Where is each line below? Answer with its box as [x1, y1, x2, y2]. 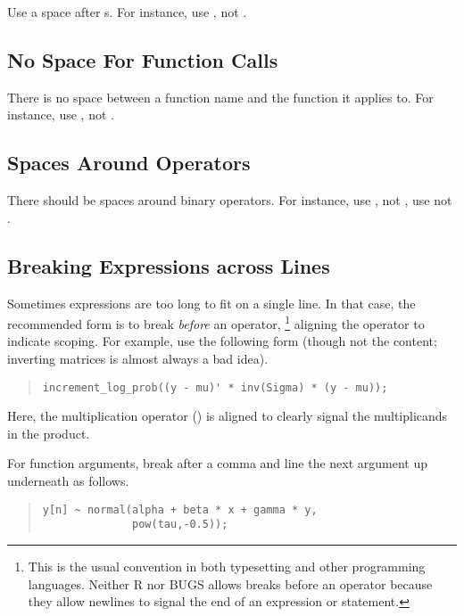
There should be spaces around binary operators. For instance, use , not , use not [7, 191, 452, 209]
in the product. [7, 423, 90, 442]
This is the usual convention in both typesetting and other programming [28, 556, 426, 575]
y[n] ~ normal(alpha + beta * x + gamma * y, [42, 503, 318, 516]
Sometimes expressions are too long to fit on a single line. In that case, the [7, 293, 416, 312]
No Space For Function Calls [7, 45, 278, 73]
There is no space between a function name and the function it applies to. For [7, 87, 434, 106]
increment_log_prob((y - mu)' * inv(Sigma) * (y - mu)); [42, 381, 388, 394]
